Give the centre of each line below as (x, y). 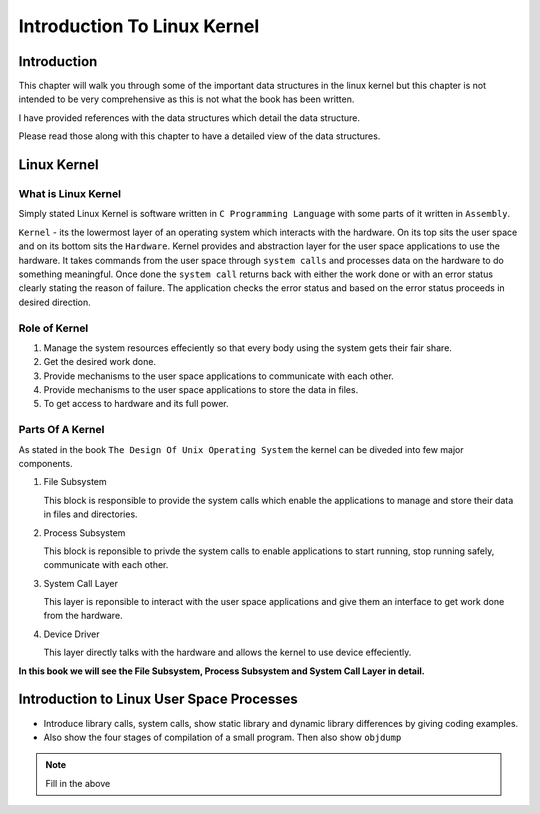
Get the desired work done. (100, 362)
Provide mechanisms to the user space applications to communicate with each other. (218, 376)
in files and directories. (91, 514)
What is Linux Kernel (70, 194)
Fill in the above (78, 783)
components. (46, 463)
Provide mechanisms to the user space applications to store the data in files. (201, 390)
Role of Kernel (53, 328)
